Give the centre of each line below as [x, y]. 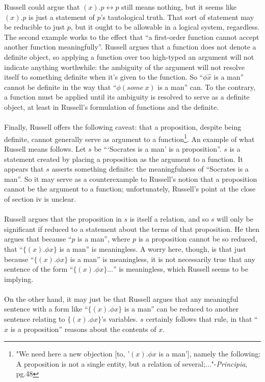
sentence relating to [35, 319]
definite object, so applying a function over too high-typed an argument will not [129, 56]
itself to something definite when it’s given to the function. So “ [104, 77]
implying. [19, 279]
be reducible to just [35, 27]
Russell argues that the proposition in [63, 219]
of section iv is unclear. [40, 198]
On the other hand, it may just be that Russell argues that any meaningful [121, 299]
